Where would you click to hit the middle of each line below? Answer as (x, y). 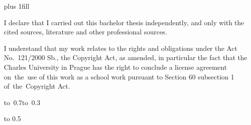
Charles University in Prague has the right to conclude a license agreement (116, 67)
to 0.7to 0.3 (22, 102)
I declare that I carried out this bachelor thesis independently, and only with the (124, 22)
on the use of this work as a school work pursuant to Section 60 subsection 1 (119, 76)
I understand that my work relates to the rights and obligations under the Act (121, 48)
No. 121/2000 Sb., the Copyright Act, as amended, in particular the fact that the (125, 57)
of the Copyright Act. (37, 86)
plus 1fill (17, 6)
